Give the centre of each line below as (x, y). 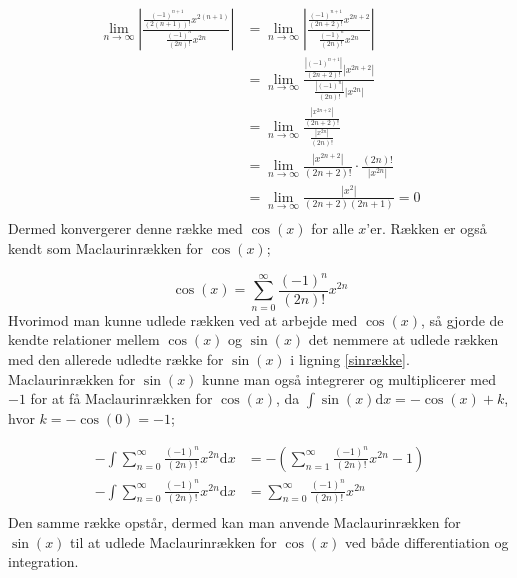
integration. (43, 561)
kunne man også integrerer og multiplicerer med (349, 378)
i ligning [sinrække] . (350, 358)
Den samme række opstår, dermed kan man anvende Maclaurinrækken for (234, 522)
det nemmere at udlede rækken (403, 339)
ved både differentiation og (427, 541)
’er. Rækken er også (426, 228)
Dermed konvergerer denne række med (125, 228)
